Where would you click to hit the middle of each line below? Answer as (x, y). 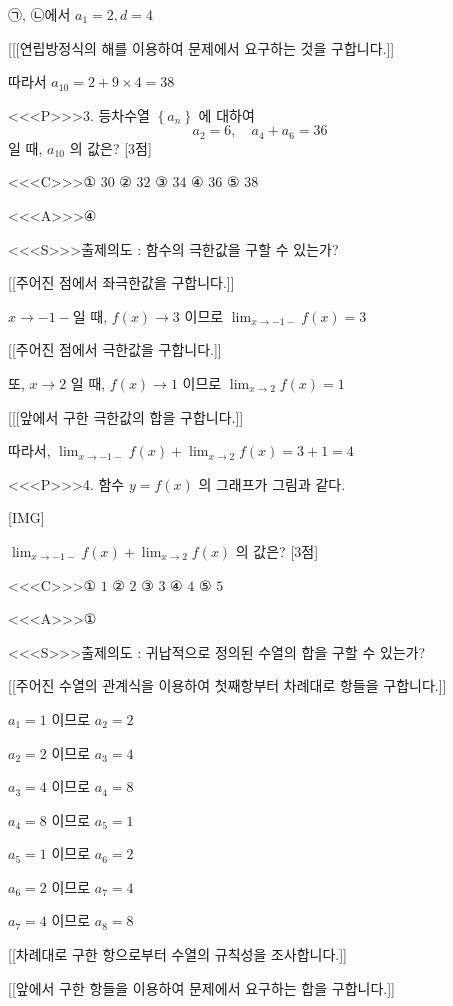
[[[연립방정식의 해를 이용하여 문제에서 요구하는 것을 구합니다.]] (201, 47)
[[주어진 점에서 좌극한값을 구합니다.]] (121, 282)
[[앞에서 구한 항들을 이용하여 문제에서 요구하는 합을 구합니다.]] (201, 987)
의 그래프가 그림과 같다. (272, 483)
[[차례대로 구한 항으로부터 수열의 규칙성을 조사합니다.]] (178, 954)
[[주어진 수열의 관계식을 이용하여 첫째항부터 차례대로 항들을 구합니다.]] (227, 685)
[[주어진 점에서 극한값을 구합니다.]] (115, 349)
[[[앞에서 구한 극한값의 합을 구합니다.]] (126, 416)
